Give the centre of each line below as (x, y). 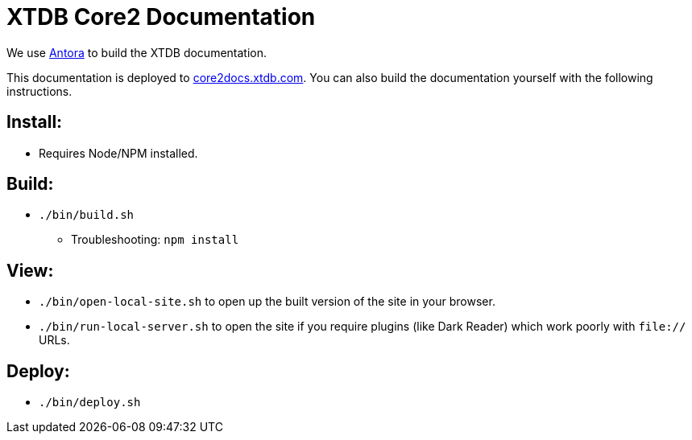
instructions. (39, 91)
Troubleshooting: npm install (155, 240)
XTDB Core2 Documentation (161, 17)
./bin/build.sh (87, 215)
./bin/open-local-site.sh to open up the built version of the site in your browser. (267, 302)
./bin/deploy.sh (90, 403)
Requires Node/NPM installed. (118, 153)
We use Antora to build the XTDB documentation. (137, 52)
